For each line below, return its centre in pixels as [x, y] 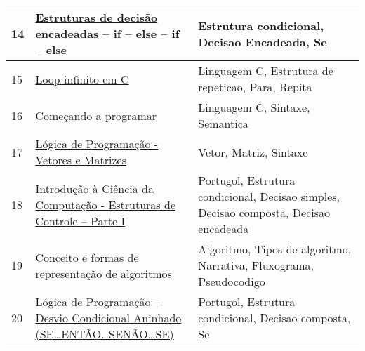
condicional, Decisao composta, [274, 318]
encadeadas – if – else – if [107, 33]
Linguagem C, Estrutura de [266, 71]
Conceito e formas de [87, 257]
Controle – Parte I [80, 220]
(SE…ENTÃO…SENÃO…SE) [105, 334]
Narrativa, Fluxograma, [256, 265]
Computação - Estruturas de [106, 204]
